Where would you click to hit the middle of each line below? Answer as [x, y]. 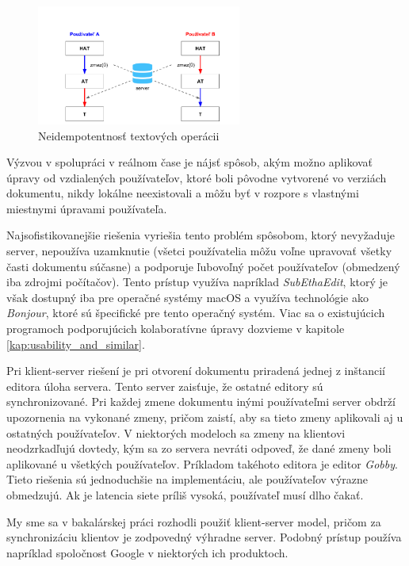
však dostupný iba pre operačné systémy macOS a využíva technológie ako [187, 297]
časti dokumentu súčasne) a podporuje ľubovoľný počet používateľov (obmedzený [203, 266]
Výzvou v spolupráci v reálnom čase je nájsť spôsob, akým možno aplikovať [190, 162]
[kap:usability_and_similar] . [76, 344]
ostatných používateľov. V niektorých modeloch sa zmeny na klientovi [176, 432]
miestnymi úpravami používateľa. [87, 208]
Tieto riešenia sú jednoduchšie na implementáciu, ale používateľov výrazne [187, 479]
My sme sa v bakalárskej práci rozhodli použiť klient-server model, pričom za [194, 521]
